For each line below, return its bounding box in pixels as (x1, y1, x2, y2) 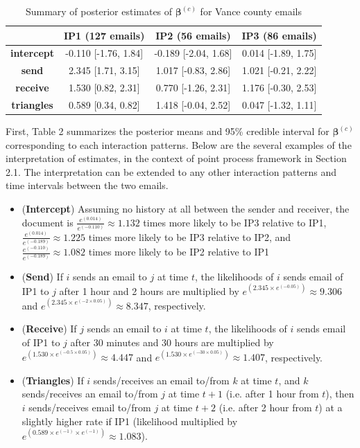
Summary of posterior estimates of (25, 4, 173, 18)
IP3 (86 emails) (241, 28, 317, 42)
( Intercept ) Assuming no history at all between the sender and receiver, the (22, 201, 350, 216)
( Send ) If (22, 269, 63, 283)
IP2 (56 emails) (155, 28, 231, 42)
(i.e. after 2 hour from (218, 400, 312, 414)
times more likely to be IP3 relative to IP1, (143, 215, 327, 229)
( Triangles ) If (22, 373, 84, 387)
